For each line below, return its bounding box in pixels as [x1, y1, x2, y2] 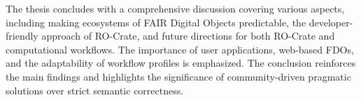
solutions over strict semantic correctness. [6, 83, 184, 97]
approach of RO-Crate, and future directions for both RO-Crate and [41, 28, 335, 43]
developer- [309, 15, 353, 29]
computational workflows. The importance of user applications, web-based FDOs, [6, 42, 354, 56]
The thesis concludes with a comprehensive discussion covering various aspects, [6, 1, 345, 15]
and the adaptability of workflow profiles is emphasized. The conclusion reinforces [6, 56, 356, 70]
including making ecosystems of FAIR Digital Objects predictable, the [6, 15, 306, 29]
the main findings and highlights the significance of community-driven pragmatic [6, 69, 351, 83]
